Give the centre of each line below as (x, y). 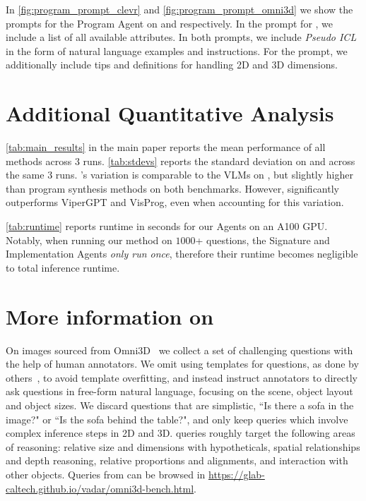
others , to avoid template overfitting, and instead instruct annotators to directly (182, 377)
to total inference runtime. (63, 267)
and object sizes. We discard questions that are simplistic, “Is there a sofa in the (180, 405)
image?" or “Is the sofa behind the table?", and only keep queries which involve (177, 419)
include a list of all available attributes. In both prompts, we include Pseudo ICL (181, 37)
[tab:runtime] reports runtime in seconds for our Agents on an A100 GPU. (167, 226)
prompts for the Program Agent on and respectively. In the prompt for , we (170, 23)
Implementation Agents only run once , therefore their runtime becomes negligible (182, 254)
